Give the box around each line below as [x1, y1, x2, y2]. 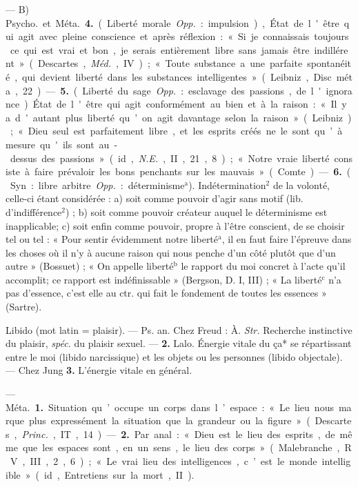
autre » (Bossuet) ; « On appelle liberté [6, 259, 174, 273]
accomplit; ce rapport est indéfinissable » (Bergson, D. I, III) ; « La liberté [6, 272, 322, 286]
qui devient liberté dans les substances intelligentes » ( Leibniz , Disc [22, 69, 332, 83]
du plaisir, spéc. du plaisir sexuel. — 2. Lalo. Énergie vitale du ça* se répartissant [6, 336, 352, 350]
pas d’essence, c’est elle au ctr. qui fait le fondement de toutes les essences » [6, 286, 327, 300]
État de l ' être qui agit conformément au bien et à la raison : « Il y [32, 97, 347, 111]
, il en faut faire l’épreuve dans [221, 232, 352, 246]
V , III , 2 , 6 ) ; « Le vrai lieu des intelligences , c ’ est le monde [10, 454, 317, 468]
